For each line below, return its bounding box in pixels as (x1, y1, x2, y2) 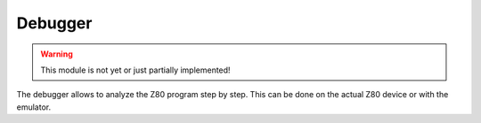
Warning (40, 49, 73, 59)
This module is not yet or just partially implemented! (40, 65, 231, 75)
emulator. (16, 102, 52, 112)
